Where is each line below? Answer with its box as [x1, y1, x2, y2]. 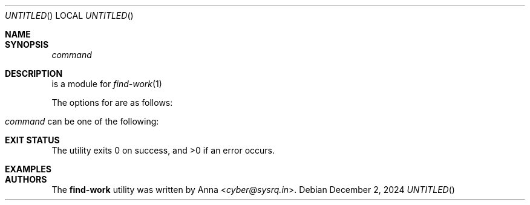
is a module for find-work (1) [51, 79, 162, 89]
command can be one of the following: [5, 116, 159, 126]
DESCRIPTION [5, 68, 63, 79]
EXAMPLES [5, 164, 51, 174]
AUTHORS [5, 174, 47, 184]
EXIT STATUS [5, 135, 60, 145]
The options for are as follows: [51, 97, 173, 108]
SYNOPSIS [5, 39, 49, 50]
